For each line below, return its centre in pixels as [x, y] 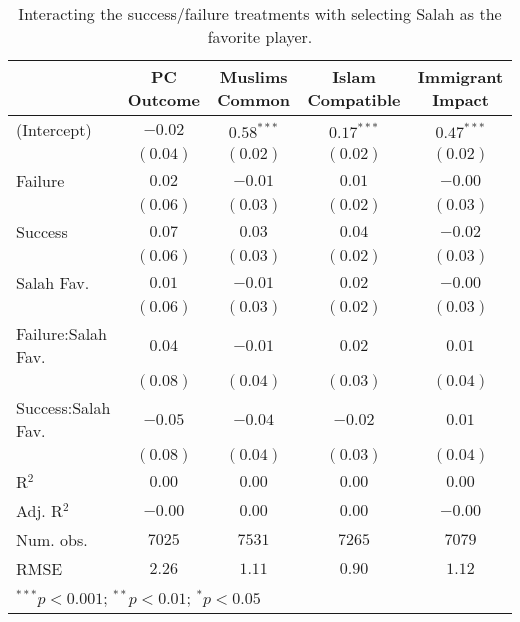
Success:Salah [63, 407]
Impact [460, 99]
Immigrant [460, 76]
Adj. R [39, 510]
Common [253, 99]
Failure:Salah [61, 333]
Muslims [253, 76]
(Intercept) [54, 129]
